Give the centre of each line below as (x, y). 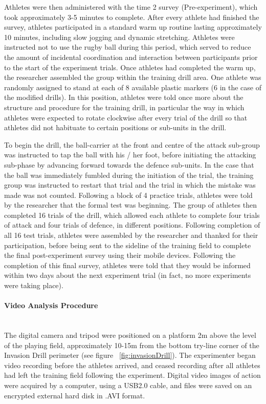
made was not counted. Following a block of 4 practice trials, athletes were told (128, 195)
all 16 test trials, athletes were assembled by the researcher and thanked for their (131, 235)
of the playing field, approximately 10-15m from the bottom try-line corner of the (132, 345)
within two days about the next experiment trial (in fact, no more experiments (128, 275)
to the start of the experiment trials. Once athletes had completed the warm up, (130, 67)
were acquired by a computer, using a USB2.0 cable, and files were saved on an (128, 385)
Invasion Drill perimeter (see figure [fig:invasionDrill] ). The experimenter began (130, 355)
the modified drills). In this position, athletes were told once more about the (124, 97)
